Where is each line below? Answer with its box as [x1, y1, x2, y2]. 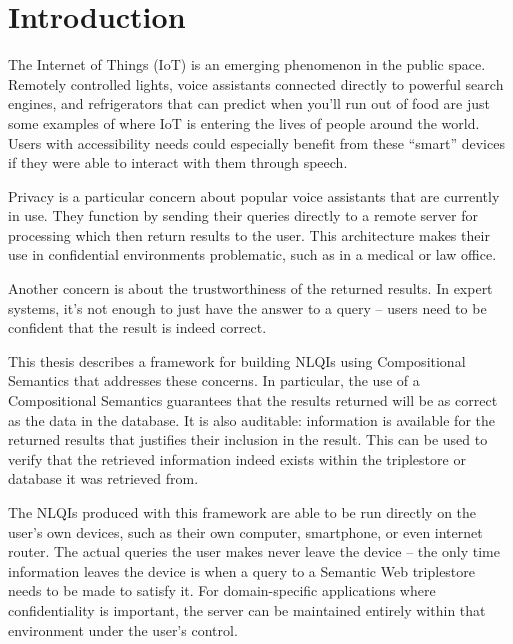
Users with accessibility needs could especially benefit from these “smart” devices [8, 132, 505, 153]
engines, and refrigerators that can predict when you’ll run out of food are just [8, 93, 491, 114]
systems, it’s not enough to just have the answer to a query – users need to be [8, 297, 487, 318]
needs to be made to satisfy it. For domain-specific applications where [8, 580, 436, 601]
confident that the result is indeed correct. [8, 317, 267, 338]
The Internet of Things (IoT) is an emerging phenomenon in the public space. [8, 54, 486, 75]
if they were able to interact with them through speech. [8, 152, 348, 173]
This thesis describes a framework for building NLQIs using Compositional [8, 350, 466, 371]
